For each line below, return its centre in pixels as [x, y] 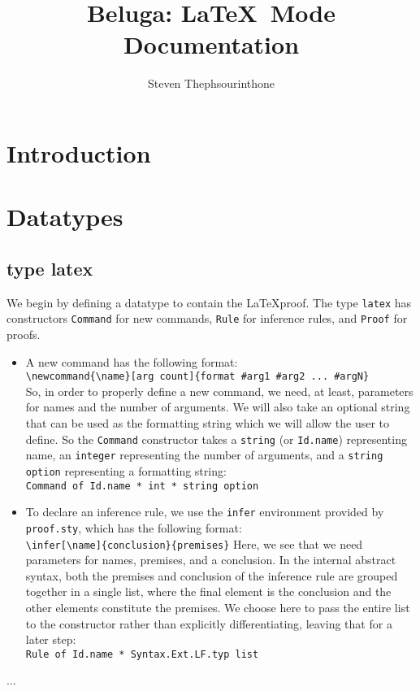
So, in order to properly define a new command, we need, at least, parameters [219, 391]
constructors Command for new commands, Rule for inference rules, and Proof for [207, 318]
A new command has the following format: [132, 361]
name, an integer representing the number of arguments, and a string [204, 455]
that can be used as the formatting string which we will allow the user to [208, 423]
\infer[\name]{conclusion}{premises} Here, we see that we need [194, 543]
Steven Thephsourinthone [211, 83]
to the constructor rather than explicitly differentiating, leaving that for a [209, 623]
